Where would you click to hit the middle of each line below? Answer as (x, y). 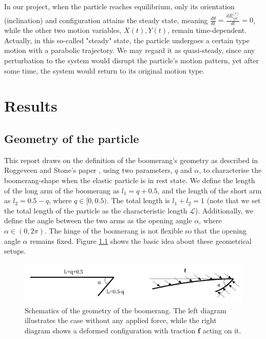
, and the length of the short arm (210, 190)
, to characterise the (230, 170)
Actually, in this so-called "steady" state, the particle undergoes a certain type (127, 40)
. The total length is (138, 200)
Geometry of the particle (72, 139)
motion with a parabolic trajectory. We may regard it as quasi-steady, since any (130, 50)
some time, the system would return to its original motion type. (104, 70)
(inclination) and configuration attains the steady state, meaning (106, 20)
